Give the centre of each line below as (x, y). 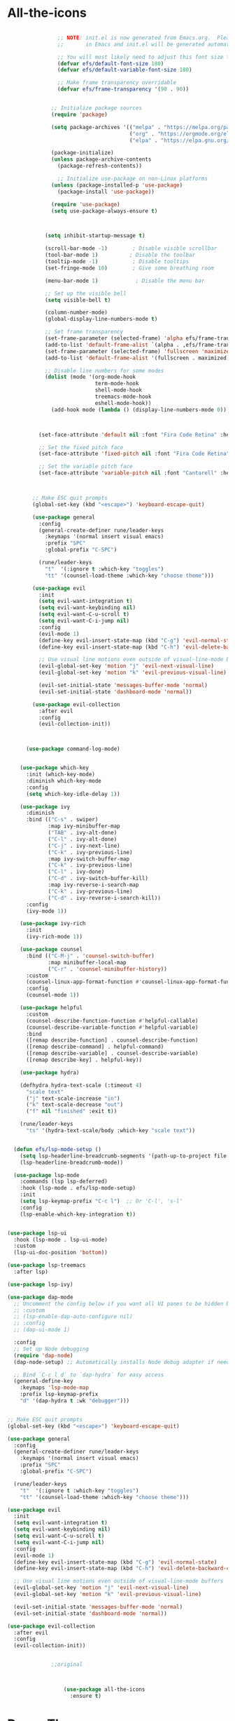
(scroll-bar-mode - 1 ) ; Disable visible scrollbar (131, 248)
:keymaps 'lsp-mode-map (55, 1388)
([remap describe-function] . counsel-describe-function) (112, 1040)
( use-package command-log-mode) (73, 749)
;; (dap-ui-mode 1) (42, 1330)
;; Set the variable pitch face (85, 467)
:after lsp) (31, 1272)
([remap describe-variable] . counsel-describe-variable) (112, 1054)
